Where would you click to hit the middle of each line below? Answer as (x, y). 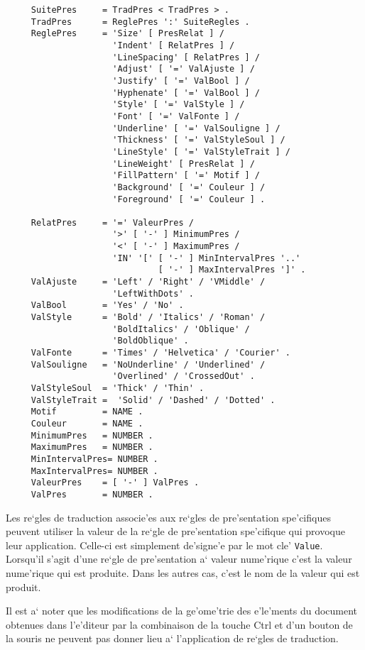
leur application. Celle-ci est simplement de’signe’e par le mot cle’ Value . (164, 545)
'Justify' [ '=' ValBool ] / (181, 81)
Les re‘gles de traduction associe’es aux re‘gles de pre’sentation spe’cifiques (168, 517)
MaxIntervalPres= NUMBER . (94, 471)
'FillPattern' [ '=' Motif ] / (186, 176)
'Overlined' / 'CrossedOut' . (184, 376)
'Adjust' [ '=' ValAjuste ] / (184, 69)
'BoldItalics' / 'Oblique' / (181, 329)
